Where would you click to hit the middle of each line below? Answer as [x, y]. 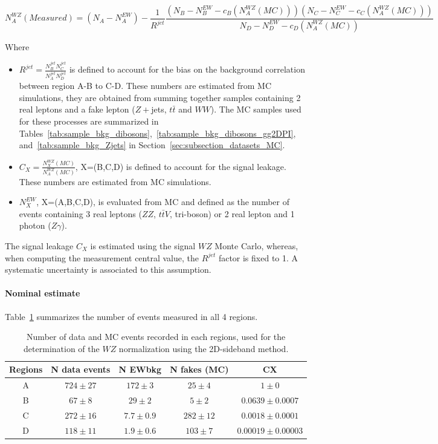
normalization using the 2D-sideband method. [204, 348]
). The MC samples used [256, 109]
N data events [81, 369]
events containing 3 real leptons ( [80, 213]
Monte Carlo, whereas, [256, 246]
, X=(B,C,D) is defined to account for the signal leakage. [181, 166]
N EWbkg [140, 369]
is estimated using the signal [143, 246]
